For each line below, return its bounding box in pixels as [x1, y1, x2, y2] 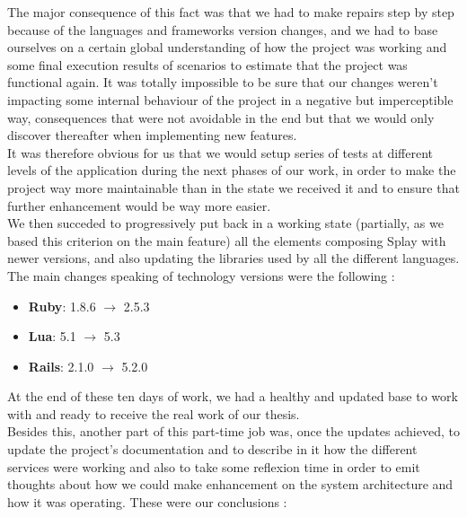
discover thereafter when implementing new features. [7, 126, 297, 145]
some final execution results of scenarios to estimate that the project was [7, 55, 408, 74]
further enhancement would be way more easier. [7, 196, 271, 215]
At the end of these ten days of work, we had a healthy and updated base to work [7, 387, 458, 406]
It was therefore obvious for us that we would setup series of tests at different [7, 143, 434, 162]
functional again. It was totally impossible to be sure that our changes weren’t [7, 73, 438, 92]
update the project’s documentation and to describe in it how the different [7, 440, 418, 459]
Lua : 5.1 [28, 327, 76, 346]
